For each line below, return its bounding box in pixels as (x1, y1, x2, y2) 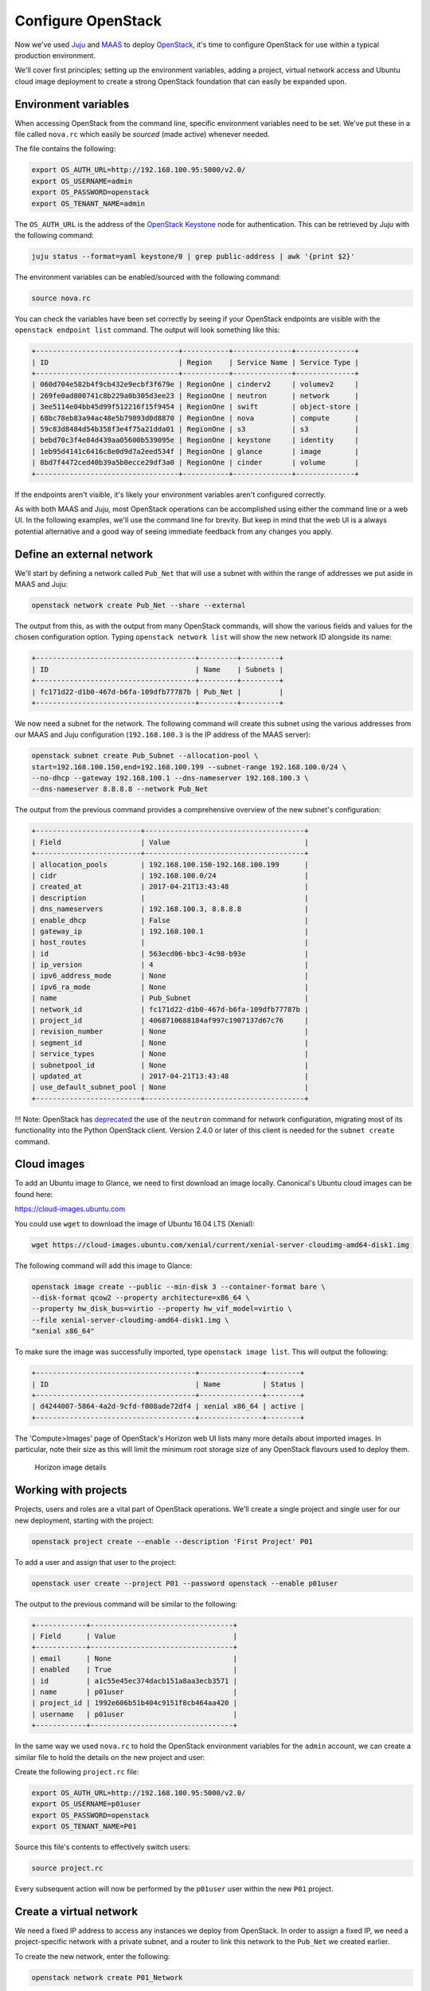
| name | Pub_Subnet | (31, 994, 309, 1003)
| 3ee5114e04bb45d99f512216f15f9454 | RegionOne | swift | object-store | (31, 402, 360, 412)
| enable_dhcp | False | (31, 916, 309, 925)
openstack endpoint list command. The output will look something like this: (14, 325, 280, 334)
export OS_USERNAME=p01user (31, 1800, 141, 1809)
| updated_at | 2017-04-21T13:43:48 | (31, 1072, 309, 1081)
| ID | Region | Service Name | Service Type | (31, 358, 360, 366)
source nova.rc (31, 293, 91, 303)
